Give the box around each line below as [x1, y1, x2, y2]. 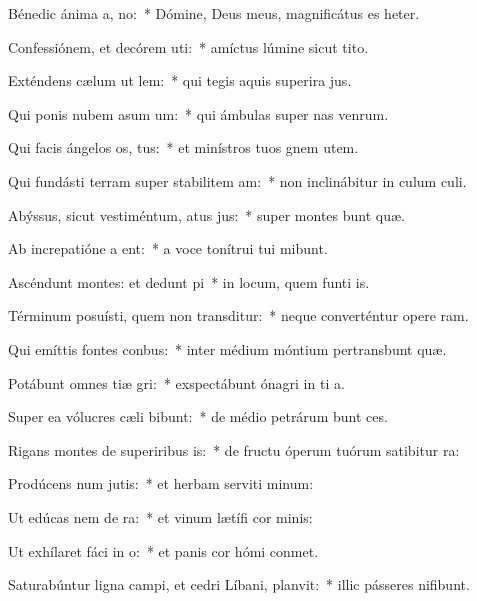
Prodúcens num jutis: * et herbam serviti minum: [8, 473, 314, 494]
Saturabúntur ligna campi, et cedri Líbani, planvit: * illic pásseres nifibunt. [8, 574, 470, 595]
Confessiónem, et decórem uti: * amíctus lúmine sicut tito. [8, 36, 369, 57]
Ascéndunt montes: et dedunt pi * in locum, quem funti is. [8, 271, 370, 292]
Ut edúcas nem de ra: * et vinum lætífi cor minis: [8, 506, 313, 527]
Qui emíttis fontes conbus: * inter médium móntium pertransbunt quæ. [8, 338, 447, 359]
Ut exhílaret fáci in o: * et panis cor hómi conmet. [8, 540, 319, 561]
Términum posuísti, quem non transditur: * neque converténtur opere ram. [8, 305, 469, 326]
